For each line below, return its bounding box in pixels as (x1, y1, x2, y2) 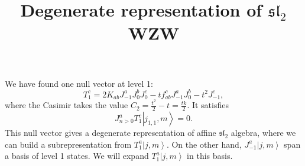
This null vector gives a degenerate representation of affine (5, 126, 216, 139)
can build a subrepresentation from (5, 138, 132, 150)
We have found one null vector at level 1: (5, 77, 153, 89)
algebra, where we (231, 126, 296, 139)
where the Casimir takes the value (5, 99, 128, 111)
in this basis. (187, 149, 233, 162)
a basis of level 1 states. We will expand (5, 149, 149, 162)
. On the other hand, (166, 138, 242, 150)
